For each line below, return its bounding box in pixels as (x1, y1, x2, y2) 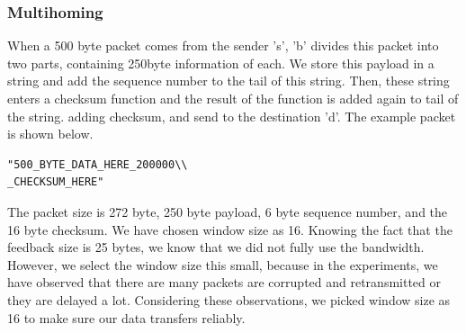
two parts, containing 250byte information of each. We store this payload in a (7, 53, 435, 72)
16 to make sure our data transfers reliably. (7, 308, 246, 327)
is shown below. (7, 124, 94, 143)
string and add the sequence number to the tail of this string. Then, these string (7, 71, 450, 90)
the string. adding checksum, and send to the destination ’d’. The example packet (7, 106, 456, 125)
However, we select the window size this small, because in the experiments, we (7, 255, 438, 274)
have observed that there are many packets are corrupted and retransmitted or (7, 273, 442, 292)
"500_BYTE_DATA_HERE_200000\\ (7, 157, 188, 171)
